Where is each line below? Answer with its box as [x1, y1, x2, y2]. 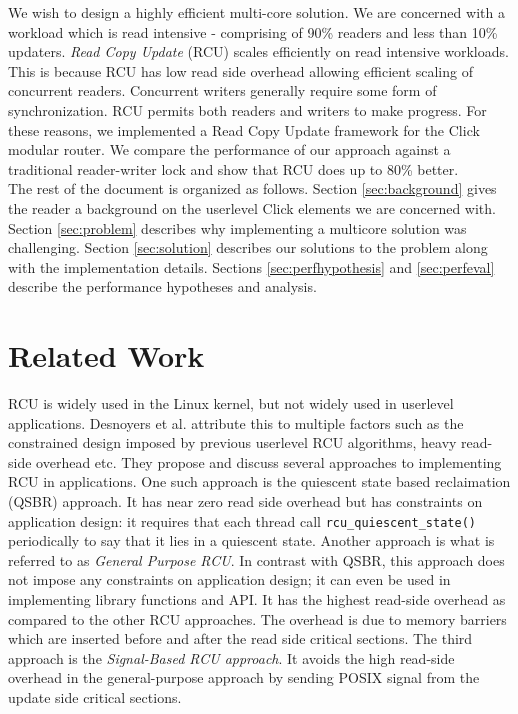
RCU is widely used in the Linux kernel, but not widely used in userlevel [8, 393, 454, 414]
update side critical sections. [8, 687, 182, 707]
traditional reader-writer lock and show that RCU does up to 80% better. [8, 158, 459, 179]
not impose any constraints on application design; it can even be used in [8, 569, 451, 590]
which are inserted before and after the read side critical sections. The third [8, 628, 473, 649]
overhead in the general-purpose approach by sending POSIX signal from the [8, 667, 480, 688]
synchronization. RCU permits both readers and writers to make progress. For [8, 99, 487, 120]
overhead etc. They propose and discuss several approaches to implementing [36, 451, 502, 472]
